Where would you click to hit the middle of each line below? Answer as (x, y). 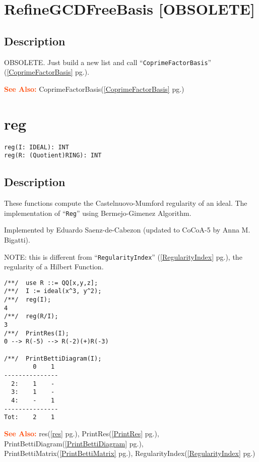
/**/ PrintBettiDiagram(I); (53, 358)
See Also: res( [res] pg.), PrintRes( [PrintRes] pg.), (82, 433)
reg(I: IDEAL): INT (37, 147)
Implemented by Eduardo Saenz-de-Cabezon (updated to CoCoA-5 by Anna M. (127, 230)
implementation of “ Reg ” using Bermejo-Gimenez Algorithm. (98, 213)
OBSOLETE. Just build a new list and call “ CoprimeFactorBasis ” (108, 62)
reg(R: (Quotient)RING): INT (53, 156)
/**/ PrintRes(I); (37, 333)
